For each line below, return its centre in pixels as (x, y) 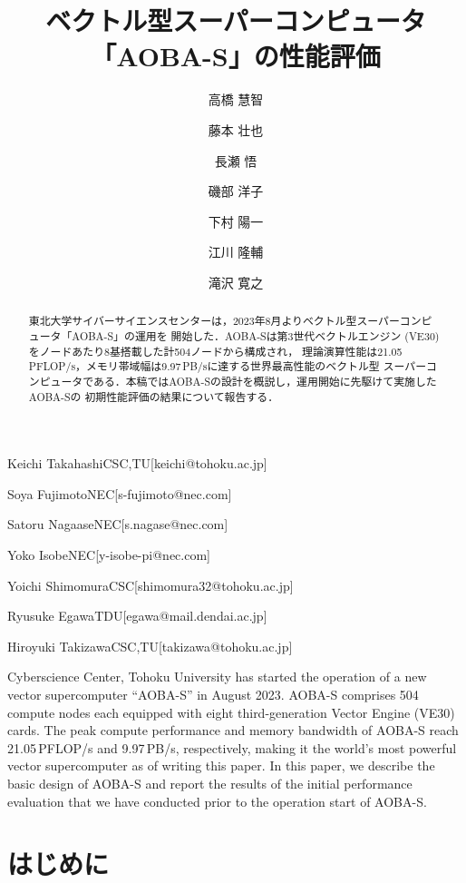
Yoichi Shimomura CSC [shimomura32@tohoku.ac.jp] (150, 585)
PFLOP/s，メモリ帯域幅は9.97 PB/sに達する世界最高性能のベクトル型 (204, 366)
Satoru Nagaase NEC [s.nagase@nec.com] (118, 524)
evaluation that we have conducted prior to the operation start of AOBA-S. (217, 801)
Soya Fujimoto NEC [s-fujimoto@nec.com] (120, 493)
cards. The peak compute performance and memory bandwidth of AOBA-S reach (233, 730)
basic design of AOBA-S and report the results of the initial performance (210, 783)
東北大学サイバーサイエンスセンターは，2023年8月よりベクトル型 (193, 321)
